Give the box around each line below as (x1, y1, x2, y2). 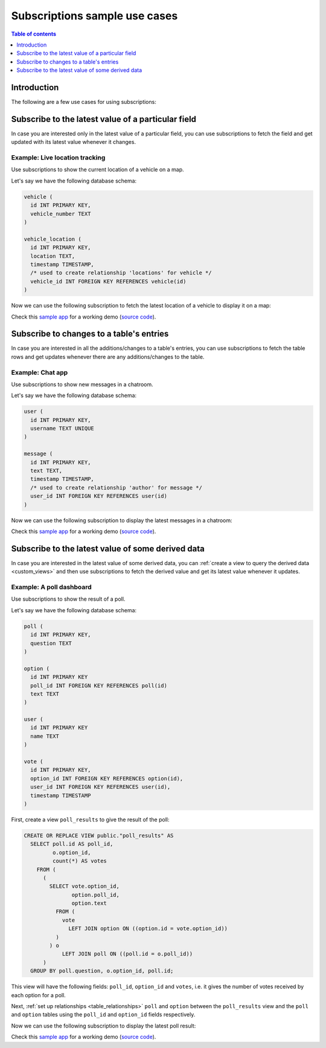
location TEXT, (30, 253, 75, 259)
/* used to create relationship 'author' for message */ (30, 484, 202, 491)
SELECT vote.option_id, (49, 883, 120, 890)
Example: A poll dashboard (11, 583, 92, 592)
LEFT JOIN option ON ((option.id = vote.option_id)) (68, 925, 228, 932)
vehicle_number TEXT (30, 210, 91, 217)
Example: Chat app (11, 368, 68, 377)
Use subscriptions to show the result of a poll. (11, 595, 126, 603)
